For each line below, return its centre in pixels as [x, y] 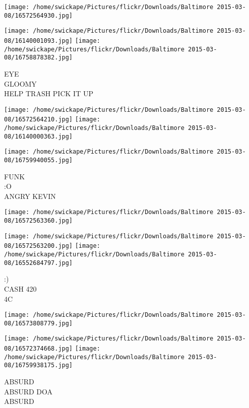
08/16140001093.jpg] [39, 41]
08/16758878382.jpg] [39, 58]
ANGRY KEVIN [30, 196]
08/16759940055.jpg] [39, 160]
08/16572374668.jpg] [39, 349]
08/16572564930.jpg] [39, 15]
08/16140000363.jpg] [39, 136]
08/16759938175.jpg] [39, 365]
